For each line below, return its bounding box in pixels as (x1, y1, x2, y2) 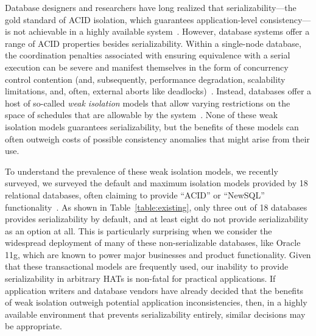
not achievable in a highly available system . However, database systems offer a (13, 25, 310, 38)
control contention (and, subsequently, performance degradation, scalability (5, 72, 286, 85)
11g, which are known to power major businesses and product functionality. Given (5, 248, 311, 261)
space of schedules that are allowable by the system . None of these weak (5, 108, 278, 121)
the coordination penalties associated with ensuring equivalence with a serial (5, 49, 290, 61)
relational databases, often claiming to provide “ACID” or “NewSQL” (5, 188, 265, 201)
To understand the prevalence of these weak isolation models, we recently (5, 164, 278, 177)
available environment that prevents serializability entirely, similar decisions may (5, 307, 306, 320)
